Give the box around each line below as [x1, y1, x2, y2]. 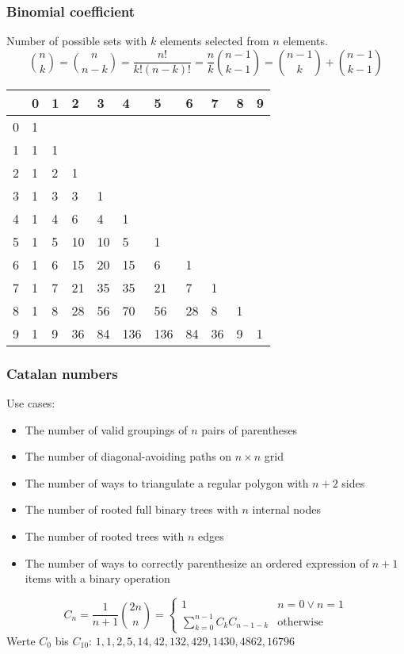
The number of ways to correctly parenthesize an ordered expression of [25, 554, 369, 571]
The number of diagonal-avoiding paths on [25, 448, 232, 465]
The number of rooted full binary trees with [25, 501, 238, 518]
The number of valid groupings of [25, 421, 188, 438]
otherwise [277, 616, 323, 628]
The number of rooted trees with [25, 528, 185, 544]
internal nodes [252, 501, 321, 518]
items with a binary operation [25, 570, 170, 587]
